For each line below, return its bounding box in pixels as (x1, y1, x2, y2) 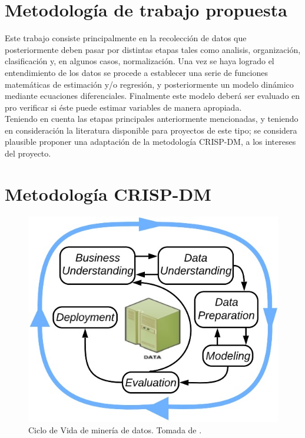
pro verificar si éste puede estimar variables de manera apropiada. (5, 101, 242, 113)
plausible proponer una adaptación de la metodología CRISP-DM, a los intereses (5, 135, 296, 148)
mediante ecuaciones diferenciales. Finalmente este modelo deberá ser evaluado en (5, 89, 300, 102)
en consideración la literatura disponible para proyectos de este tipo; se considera (5, 124, 297, 136)
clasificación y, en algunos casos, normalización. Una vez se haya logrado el (5, 55, 274, 67)
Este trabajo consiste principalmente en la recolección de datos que (5, 32, 247, 44)
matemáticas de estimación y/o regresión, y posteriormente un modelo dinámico (5, 78, 294, 90)
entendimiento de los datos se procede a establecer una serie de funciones (5, 66, 268, 78)
